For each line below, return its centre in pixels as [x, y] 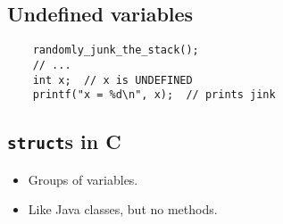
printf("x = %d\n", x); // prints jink [154, 95]
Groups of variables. [83, 179]
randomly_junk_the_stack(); [116, 50]
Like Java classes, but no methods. [123, 209]
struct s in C [64, 141]
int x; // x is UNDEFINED [112, 80]
